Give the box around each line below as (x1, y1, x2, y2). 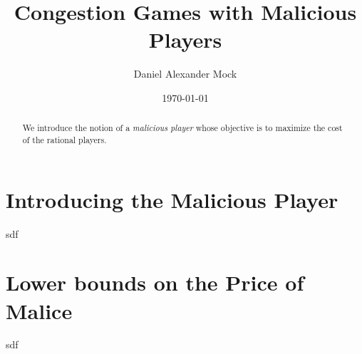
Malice (6, 296, 73, 325)
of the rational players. (22, 133, 107, 145)
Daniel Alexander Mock (133, 66, 237, 81)
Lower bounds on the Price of (6, 268, 304, 297)
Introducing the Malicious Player (6, 184, 338, 214)
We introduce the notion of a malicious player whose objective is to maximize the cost (22, 122, 343, 134)
